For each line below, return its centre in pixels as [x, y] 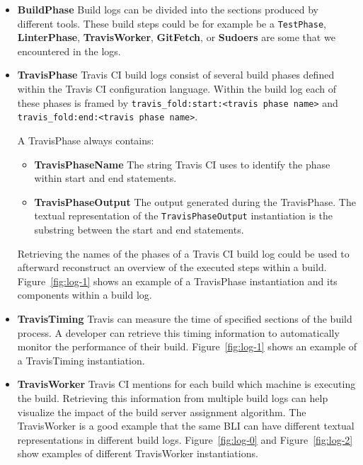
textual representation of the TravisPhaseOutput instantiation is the [184, 216]
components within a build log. [85, 295]
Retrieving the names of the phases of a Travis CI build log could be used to [183, 253]
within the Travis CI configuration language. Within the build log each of [177, 89]
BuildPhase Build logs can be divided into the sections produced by [168, 9]
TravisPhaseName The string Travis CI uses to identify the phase [182, 164]
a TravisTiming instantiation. [81, 360]
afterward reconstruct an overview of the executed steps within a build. [172, 267]
